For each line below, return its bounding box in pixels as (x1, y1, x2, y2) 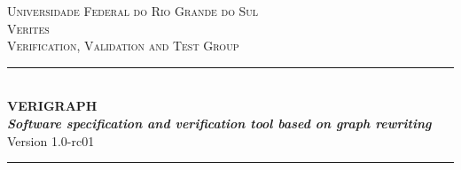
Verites (7, 19, 50, 37)
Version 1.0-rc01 (7, 131, 95, 150)
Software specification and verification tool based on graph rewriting (7, 113, 432, 132)
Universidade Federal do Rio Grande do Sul (7, 2, 259, 19)
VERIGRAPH (7, 97, 98, 115)
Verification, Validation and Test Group (7, 36, 239, 55)
